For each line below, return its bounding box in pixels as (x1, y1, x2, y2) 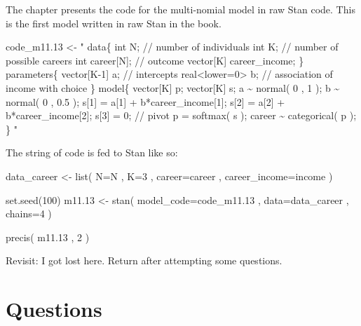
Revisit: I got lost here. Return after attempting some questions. (6, 253, 282, 268)
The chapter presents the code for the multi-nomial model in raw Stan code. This (6, 2, 355, 16)
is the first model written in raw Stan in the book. (6, 15, 222, 30)
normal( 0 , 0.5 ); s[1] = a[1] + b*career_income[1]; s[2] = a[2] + (6, 94, 285, 109)
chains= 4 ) (6, 206, 52, 221)
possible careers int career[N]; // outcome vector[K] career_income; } (6, 53, 304, 67)
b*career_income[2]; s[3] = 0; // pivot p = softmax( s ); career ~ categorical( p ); (6, 108, 357, 123)
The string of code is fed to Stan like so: (6, 145, 178, 160)
